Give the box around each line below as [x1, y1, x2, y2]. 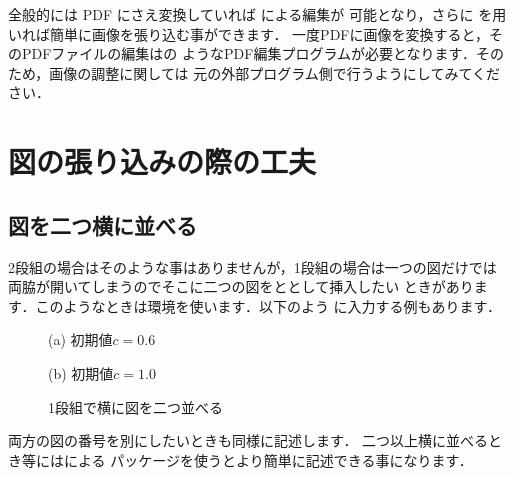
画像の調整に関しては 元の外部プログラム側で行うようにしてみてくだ [49, 62, 500, 83]
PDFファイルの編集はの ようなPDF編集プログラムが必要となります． [21, 43, 477, 64]
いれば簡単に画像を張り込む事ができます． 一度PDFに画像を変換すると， [8, 23, 489, 44]
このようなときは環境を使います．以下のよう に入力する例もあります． [35, 295, 501, 316]
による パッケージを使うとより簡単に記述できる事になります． [63, 449, 473, 470]
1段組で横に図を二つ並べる [48, 396, 223, 417]
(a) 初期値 [48, 329, 113, 350]
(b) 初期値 [48, 362, 114, 383]
